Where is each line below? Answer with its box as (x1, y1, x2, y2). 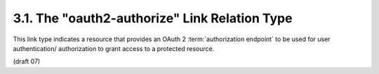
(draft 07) (13, 57, 41, 66)
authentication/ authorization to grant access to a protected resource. (13, 44, 215, 52)
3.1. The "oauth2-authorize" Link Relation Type (13, 10, 293, 26)
